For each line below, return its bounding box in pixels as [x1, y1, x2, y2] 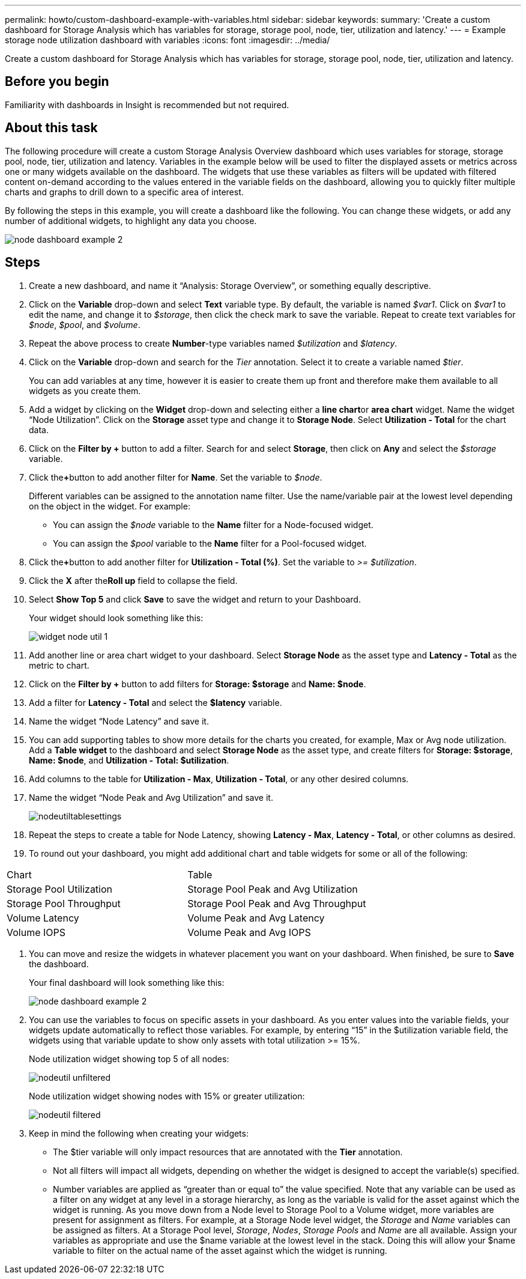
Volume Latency [7, 911, 79, 924]
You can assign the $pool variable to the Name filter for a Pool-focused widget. [53, 538, 367, 548]
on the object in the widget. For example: [29, 500, 190, 511]
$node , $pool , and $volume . [29, 319, 141, 330]
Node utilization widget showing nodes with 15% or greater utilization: [29, 1090, 305, 1101]
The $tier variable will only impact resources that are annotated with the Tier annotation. [53, 1146, 403, 1157]
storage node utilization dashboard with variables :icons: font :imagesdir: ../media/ [5, 35, 330, 45]
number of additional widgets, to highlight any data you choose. [5, 215, 257, 226]
